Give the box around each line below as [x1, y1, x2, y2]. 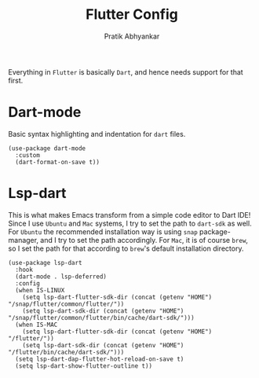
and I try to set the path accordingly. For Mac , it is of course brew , [40, 235, 249, 244]
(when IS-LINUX [15, 286, 65, 294]
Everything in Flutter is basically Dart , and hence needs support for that [8, 67, 243, 76]
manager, [8, 235, 39, 244]
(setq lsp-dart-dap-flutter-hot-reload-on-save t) [15, 355, 184, 363]
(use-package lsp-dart [8, 259, 82, 266]
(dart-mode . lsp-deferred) [15, 273, 108, 281]
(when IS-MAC [15, 321, 58, 328]
